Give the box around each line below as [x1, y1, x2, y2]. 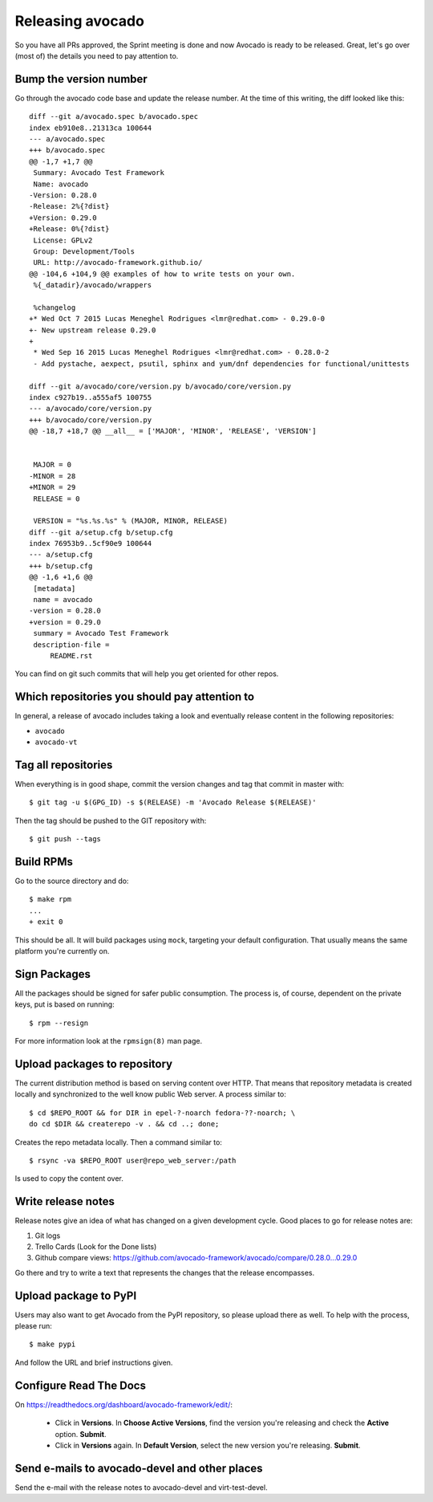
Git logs [34, 1231, 61, 1240]
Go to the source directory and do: [14, 876, 129, 886]
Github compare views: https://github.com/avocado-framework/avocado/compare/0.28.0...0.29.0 [34, 1253, 358, 1263]
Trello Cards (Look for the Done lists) [34, 1242, 157, 1252]
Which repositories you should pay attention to [14, 690, 255, 704]
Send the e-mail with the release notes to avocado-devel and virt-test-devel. [14, 1482, 268, 1492]
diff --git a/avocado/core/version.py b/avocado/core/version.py [29, 381, 292, 391]
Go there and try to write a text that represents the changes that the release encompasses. [14, 1268, 315, 1277]
